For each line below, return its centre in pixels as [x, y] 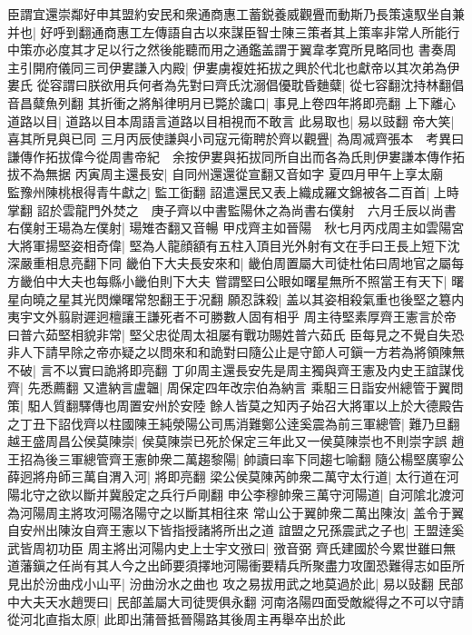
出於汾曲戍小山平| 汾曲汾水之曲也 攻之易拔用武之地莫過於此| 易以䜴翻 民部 [241, 583]
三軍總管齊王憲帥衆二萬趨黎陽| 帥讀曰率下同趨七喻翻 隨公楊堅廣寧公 [261, 458]
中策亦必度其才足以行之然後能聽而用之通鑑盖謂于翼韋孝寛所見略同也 [211, 50]
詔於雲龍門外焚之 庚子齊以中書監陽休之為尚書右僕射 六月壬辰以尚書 [246, 209]
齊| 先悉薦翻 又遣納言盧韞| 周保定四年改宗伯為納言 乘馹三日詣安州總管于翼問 [236, 387]
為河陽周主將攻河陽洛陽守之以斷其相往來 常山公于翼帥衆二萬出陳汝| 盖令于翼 [236, 512]
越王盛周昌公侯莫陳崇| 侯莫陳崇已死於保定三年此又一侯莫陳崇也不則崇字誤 [227, 441]
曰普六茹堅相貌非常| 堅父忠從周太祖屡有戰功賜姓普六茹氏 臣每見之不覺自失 [230, 334]
